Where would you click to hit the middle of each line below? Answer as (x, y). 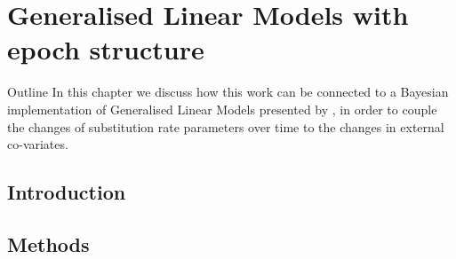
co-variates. (38, 144)
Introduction (67, 192)
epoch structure (106, 49)
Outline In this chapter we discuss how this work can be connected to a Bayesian (228, 92)
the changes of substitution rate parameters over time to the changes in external (226, 126)
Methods (48, 243)
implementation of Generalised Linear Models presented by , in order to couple (222, 109)
